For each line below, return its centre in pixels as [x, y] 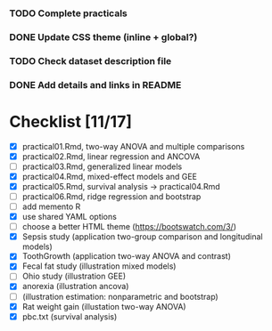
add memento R [51, 206]
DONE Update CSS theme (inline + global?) [103, 36]
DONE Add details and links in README [95, 85]
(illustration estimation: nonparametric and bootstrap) [120, 296]
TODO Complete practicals [68, 13]
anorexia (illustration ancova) [75, 287]
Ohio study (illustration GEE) [74, 276]
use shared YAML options [70, 217]
